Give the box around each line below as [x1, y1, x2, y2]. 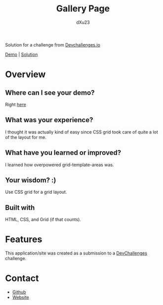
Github [12, 289, 26, 295]
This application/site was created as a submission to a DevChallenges [5, 250, 147, 256]
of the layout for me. [5, 134, 47, 140]
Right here [5, 101, 26, 107]
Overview [5, 69, 46, 80]
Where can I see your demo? [5, 88, 95, 97]
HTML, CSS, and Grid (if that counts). [5, 217, 81, 222]
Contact [5, 273, 39, 284]
